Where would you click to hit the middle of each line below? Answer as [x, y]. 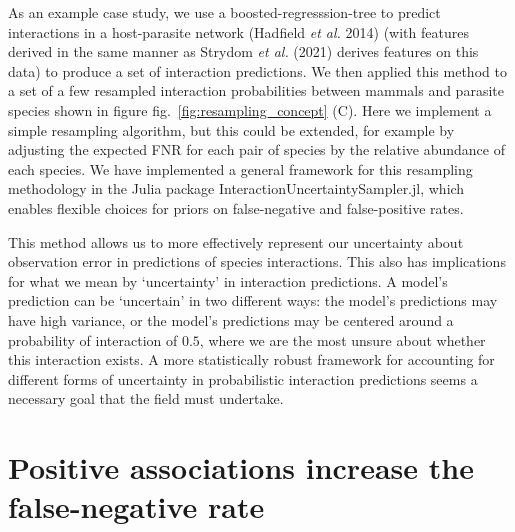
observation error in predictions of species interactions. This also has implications [257, 261]
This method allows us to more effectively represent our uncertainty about [236, 241]
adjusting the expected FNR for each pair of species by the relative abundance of [256, 149]
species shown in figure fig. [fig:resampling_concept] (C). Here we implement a [250, 109]
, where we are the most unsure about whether [342, 339]
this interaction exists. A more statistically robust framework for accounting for [251, 359]
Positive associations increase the [241, 467]
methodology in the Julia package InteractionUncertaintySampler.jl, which [236, 188]
